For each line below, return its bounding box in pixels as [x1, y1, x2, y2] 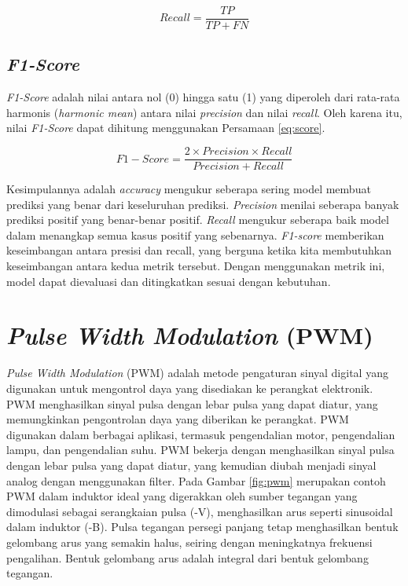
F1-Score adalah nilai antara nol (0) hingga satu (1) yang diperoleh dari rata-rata [6, 89, 400, 105]
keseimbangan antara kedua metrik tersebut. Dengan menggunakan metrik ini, [6, 258, 385, 274]
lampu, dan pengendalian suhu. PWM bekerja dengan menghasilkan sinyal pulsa [6, 441, 395, 458]
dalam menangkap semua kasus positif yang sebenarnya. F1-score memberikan [6, 226, 384, 243]
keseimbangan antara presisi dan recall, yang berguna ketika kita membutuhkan [6, 242, 392, 258]
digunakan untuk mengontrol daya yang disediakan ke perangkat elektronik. [6, 379, 373, 396]
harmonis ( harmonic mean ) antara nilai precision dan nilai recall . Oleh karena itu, [6, 104, 402, 120]
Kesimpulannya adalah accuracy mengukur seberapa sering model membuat [6, 181, 371, 197]
